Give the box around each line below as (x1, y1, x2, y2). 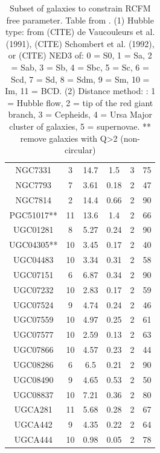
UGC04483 (13, 253, 54, 266)
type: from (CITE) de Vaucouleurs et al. (5, 25, 155, 38)
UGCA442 (14, 418, 53, 431)
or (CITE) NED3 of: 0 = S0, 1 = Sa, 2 (8, 49, 152, 62)
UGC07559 (13, 313, 54, 326)
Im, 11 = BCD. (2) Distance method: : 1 (5, 84, 156, 97)
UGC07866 (13, 343, 54, 356)
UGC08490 (13, 373, 54, 385)
